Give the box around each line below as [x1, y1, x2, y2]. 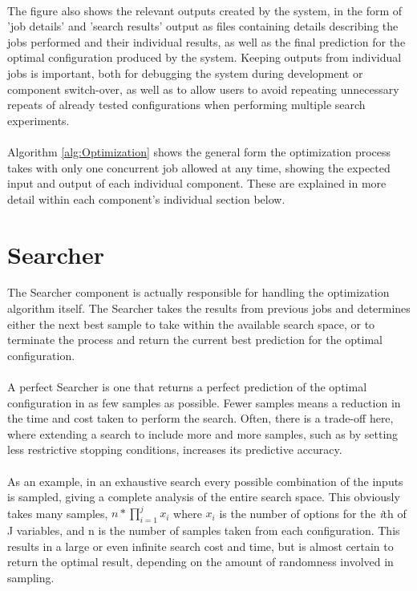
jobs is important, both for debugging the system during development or [7, 64, 363, 81]
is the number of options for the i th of [219, 504, 407, 521]
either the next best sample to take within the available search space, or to [7, 315, 375, 332]
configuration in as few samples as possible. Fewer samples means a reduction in [7, 394, 401, 411]
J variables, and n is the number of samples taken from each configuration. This [7, 522, 400, 539]
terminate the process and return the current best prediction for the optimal [7, 331, 383, 348]
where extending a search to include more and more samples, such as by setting [7, 425, 399, 442]
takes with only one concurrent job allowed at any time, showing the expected [7, 159, 391, 176]
